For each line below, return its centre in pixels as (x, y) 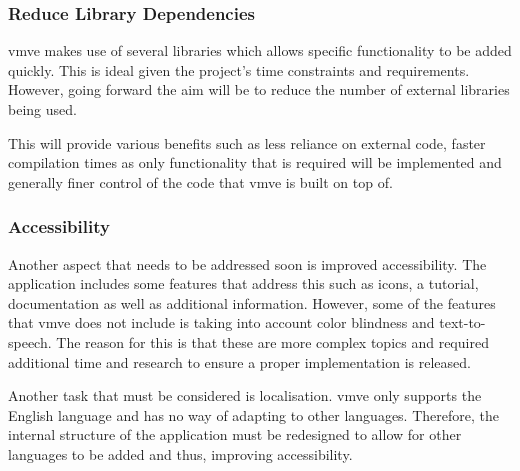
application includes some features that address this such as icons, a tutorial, (243, 283)
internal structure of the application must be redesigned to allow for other (235, 434)
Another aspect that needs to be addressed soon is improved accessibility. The (247, 263)
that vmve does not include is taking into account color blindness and (221, 322)
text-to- (462, 322)
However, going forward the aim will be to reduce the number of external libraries (259, 89)
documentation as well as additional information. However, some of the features (252, 302)
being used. (42, 109)
